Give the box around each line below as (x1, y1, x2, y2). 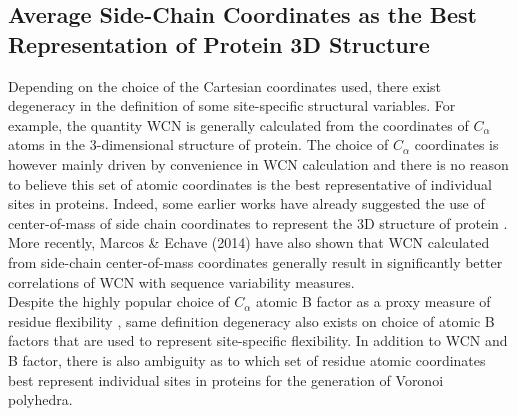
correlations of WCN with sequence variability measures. (8, 271, 355, 292)
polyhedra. (8, 389, 73, 410)
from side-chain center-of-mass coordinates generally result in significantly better (8, 251, 503, 272)
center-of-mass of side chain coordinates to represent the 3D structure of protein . (8, 212, 508, 233)
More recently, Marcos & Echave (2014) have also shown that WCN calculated (8, 232, 490, 253)
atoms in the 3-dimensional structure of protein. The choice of (8, 134, 389, 155)
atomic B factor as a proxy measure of (256, 291, 491, 312)
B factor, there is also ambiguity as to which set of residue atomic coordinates (8, 349, 486, 370)
